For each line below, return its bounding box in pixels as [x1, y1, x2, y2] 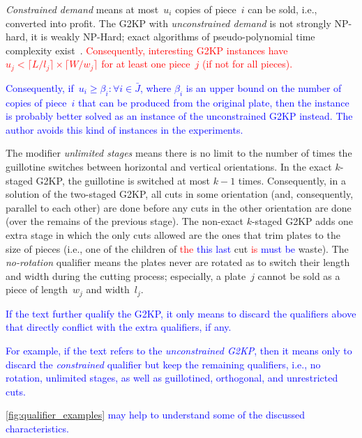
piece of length [6, 282, 68, 297]
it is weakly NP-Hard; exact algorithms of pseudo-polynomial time [31, 29, 315, 44]
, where [139, 80, 172, 95]
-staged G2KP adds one [251, 214, 354, 228]
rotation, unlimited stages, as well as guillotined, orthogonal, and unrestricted [6, 370, 338, 385]
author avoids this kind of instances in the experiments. [6, 122, 243, 136]
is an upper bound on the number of [186, 80, 342, 95]
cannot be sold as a [257, 268, 340, 283]
